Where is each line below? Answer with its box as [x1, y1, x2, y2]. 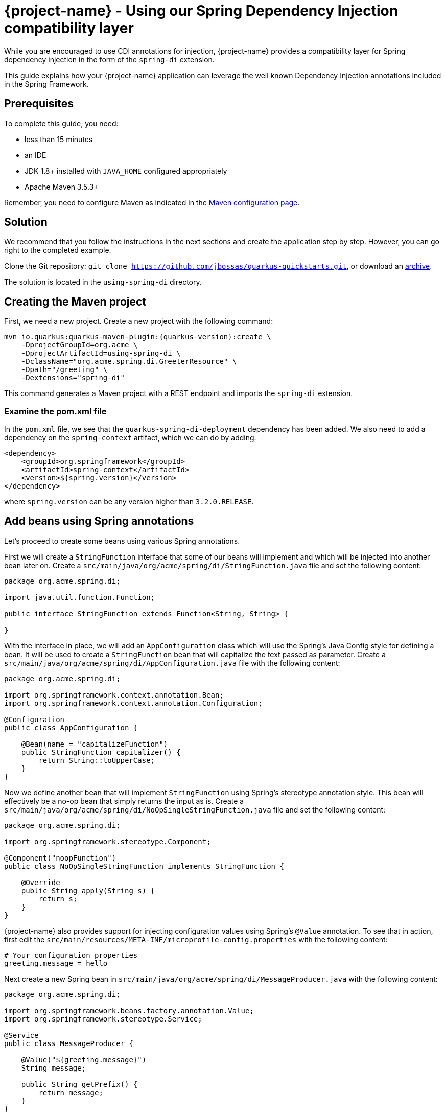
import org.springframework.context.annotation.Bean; [4, 690, 224, 699]
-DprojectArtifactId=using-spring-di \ [21, 349, 181, 358]
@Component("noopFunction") [4, 853, 116, 862]
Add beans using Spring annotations [4, 515, 194, 528]
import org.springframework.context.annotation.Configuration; [4, 699, 263, 707]
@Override [21, 878, 60, 887]
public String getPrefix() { [21, 1080, 138, 1088]
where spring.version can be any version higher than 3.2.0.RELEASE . [4, 497, 254, 506]
